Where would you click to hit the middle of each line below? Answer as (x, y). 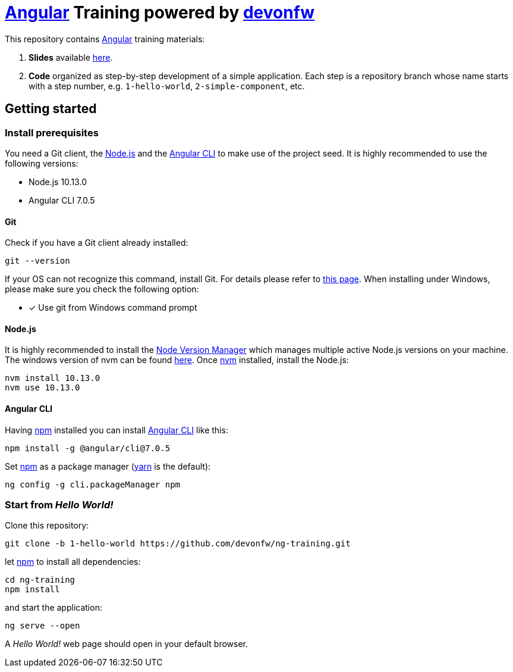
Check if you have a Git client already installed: (97, 243)
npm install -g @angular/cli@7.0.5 (88, 448)
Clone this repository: (47, 526)
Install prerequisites (52, 132)
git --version (37, 261)
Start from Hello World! (59, 505)
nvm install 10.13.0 (53, 378)
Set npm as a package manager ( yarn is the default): (108, 466)
